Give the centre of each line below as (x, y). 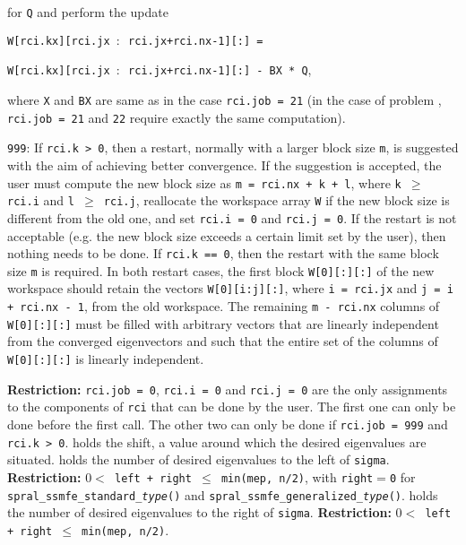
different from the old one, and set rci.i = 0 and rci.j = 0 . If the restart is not (232, 217)
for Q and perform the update (88, 12)
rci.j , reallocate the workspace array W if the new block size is (276, 200)
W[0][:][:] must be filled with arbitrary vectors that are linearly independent (223, 323)
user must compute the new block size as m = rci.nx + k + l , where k (204, 182)
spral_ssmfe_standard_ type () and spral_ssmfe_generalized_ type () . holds (223, 494)
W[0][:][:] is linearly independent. (106, 358)
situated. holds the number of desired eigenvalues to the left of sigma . (198, 459)
